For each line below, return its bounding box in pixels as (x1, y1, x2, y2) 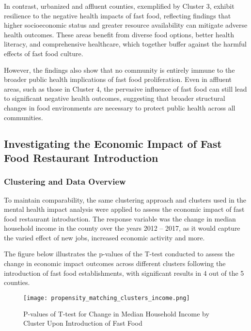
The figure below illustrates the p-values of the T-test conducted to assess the (4, 249, 235, 259)
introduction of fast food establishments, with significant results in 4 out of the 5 (4, 268, 244, 278)
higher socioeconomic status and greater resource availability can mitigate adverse (4, 20, 248, 30)
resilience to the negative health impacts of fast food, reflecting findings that (4, 10, 231, 20)
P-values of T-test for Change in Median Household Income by (23, 308, 209, 318)
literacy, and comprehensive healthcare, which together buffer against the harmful (4, 39, 247, 49)
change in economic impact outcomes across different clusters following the (4, 258, 226, 268)
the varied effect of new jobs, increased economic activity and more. (4, 232, 205, 242)
